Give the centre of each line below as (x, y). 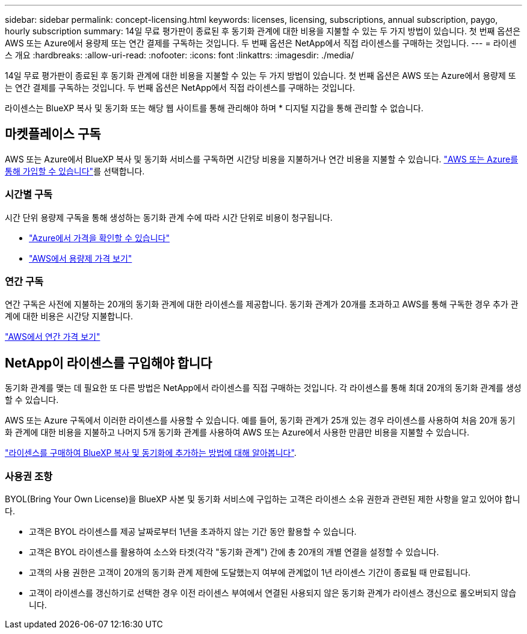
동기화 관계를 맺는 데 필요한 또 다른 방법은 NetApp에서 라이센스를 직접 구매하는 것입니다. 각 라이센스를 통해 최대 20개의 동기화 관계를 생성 (263, 388)
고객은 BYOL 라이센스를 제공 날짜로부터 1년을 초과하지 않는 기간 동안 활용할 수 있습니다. (193, 531)
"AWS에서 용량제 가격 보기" (81, 258)
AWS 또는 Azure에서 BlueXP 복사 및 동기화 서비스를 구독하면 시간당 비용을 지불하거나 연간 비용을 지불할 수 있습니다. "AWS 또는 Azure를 (262, 159)
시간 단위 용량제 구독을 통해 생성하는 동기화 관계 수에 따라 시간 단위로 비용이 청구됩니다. (169, 217)
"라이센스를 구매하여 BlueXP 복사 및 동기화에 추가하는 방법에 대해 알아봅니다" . (151, 453)
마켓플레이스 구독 (53, 134)
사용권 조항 (29, 476)
